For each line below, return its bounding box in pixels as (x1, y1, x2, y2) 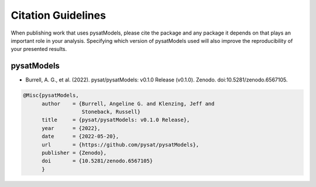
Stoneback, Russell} (81, 108, 140, 115)
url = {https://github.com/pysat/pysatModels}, (42, 141, 200, 148)
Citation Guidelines (11, 9, 107, 22)
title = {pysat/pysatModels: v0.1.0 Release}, (42, 117, 190, 123)
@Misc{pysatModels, (23, 92, 79, 99)
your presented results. (11, 46, 67, 53)
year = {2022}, (42, 125, 101, 131)
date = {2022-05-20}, (42, 133, 119, 140)
